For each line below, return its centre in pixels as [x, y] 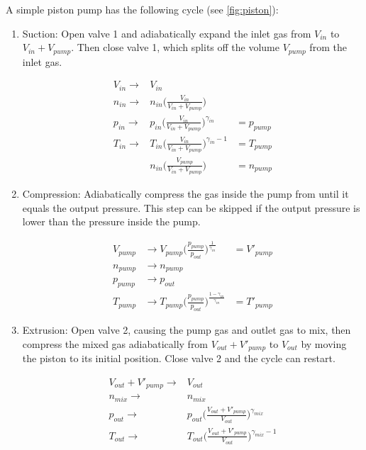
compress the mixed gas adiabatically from [115, 343]
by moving [324, 343]
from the [328, 47]
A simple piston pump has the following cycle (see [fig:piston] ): [142, 9]
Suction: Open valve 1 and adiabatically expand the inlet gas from [167, 33]
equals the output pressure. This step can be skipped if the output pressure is [191, 207]
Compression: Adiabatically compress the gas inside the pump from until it [185, 193]
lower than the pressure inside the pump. [111, 221]
